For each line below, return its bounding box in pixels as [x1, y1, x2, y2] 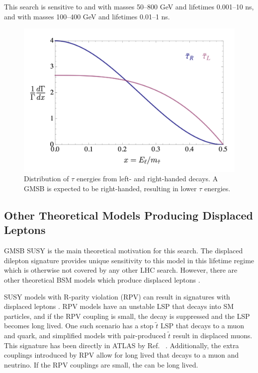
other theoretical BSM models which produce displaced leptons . [4, 274, 200, 285]
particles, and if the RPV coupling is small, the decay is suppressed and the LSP [4, 310, 250, 321]
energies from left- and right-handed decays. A [77, 173, 218, 184]
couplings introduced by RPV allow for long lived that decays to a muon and [4, 350, 239, 360]
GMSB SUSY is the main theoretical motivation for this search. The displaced [4, 245, 243, 256]
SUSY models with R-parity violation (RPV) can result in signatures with [4, 291, 230, 301]
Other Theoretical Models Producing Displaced [4, 207, 253, 223]
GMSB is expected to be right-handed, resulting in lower [24, 183, 197, 193]
